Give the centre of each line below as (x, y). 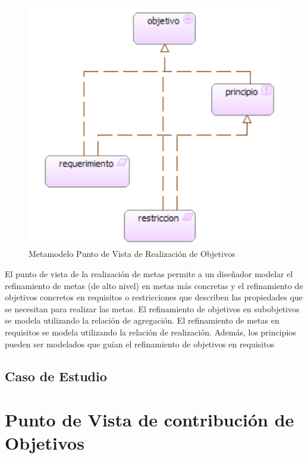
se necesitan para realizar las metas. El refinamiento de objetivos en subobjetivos (152, 308)
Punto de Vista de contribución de (150, 420)
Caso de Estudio (56, 376)
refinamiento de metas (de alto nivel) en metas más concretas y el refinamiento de (154, 285)
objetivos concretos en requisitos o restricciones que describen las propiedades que (154, 297)
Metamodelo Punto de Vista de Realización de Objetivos (132, 254)
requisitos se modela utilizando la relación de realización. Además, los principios (150, 332)
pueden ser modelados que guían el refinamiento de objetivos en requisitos (140, 343)
